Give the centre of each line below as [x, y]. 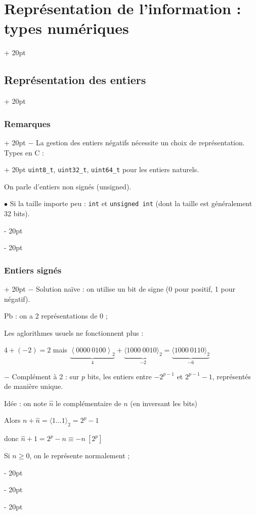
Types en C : [24, 152]
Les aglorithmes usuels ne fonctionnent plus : [74, 332]
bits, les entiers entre [119, 376]
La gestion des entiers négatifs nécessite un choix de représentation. [140, 142]
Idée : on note [26, 403]
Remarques [27, 123]
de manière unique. [34, 386]
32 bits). [17, 213]
